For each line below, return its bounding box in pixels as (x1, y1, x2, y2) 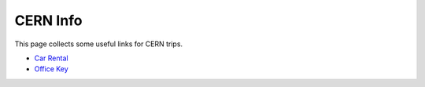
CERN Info (14, 12, 83, 29)
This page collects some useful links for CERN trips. (14, 39, 183, 49)
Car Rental (34, 53, 68, 63)
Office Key (34, 64, 68, 74)
